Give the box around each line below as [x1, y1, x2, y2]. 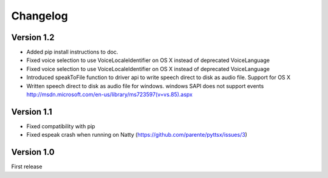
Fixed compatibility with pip [26, 122, 95, 130]
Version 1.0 [11, 147, 55, 157]
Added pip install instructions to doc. [26, 49, 118, 56]
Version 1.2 [11, 32, 55, 43]
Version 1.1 [11, 106, 53, 117]
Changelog [11, 9, 68, 22]
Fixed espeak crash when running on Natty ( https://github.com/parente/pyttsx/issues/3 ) [26, 131, 247, 139]
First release [11, 163, 43, 170]
